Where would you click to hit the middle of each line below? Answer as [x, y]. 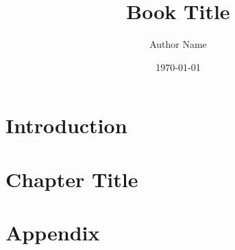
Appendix [53, 233]
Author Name [178, 44]
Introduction [66, 125]
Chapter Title [72, 179]
